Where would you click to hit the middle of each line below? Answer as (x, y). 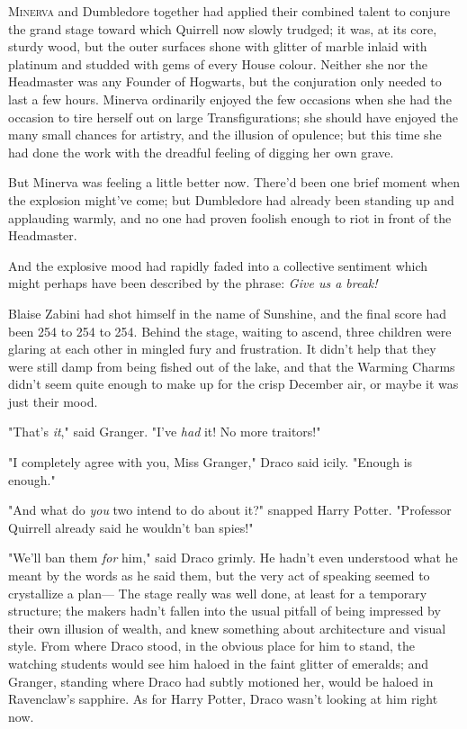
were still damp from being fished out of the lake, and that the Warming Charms (232, 366)
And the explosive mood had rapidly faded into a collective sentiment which (218, 265)
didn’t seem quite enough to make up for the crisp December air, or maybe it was (233, 384)
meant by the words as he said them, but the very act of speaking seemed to (219, 576)
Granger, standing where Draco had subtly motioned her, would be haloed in (221, 681)
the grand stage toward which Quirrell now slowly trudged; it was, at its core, (223, 28)
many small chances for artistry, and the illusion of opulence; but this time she (225, 135)
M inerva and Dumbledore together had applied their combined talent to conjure (229, 11)
